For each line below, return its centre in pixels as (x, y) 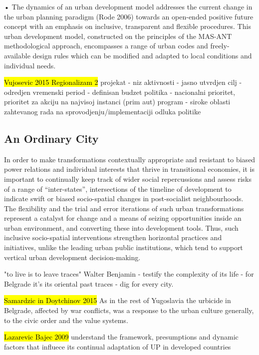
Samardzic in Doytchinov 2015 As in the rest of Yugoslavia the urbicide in (118, 300)
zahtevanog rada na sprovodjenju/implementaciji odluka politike (103, 111)
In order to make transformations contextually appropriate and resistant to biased (130, 159)
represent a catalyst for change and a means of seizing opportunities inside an (123, 218)
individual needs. (30, 65)
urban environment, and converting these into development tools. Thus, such (121, 227)
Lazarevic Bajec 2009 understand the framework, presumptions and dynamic (121, 337)
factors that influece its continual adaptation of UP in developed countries (118, 346)
